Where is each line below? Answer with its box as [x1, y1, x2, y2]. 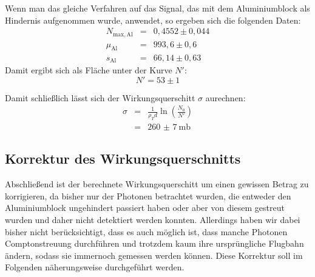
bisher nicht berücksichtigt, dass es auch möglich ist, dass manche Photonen [5, 225, 288, 238]
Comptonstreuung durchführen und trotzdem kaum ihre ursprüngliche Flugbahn [5, 237, 304, 250]
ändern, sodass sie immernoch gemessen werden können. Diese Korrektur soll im [5, 249, 303, 261]
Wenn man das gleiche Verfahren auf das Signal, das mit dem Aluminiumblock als [5, 2, 310, 14]
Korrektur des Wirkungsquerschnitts [5, 149, 241, 168]
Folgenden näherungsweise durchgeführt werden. [5, 261, 185, 273]
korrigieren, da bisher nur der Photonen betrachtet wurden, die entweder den [5, 189, 291, 202]
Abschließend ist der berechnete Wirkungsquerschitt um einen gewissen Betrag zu [5, 178, 309, 190]
